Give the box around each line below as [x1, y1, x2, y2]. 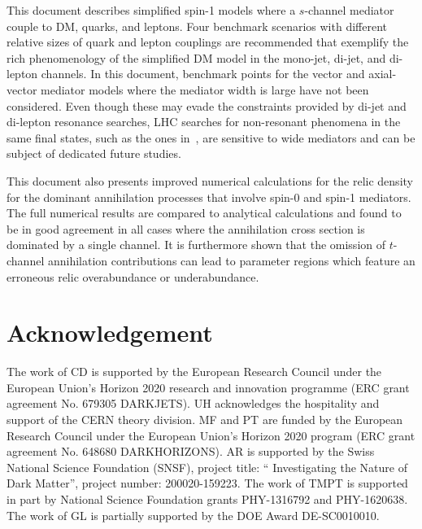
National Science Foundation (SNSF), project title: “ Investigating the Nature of [7, 458, 407, 475]
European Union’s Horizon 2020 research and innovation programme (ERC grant [7, 378, 410, 396]
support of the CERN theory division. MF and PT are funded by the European [7, 411, 403, 427]
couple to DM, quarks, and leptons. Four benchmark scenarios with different [7, 17, 387, 34]
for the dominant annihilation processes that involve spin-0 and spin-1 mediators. [7, 188, 411, 205]
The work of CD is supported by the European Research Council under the [7, 363, 382, 380]
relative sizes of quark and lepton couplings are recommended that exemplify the [7, 33, 409, 50]
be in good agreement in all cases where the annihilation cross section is [7, 220, 365, 237]
